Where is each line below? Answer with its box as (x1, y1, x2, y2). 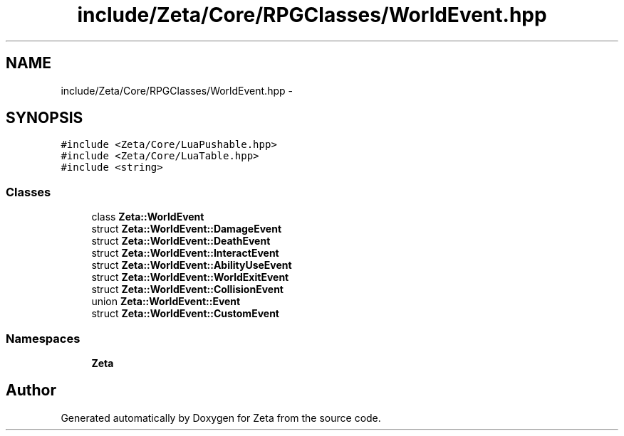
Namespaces (6, 331, 80, 346)
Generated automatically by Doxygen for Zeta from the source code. (61, 411, 381, 424)
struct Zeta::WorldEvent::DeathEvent (91, 235, 271, 248)
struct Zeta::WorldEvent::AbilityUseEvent (91, 259, 292, 272)
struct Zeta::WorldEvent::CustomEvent (91, 307, 279, 320)
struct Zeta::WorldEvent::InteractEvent (91, 247, 279, 260)
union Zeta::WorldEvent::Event (91, 295, 241, 308)
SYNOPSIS (6, 109, 83, 127)
